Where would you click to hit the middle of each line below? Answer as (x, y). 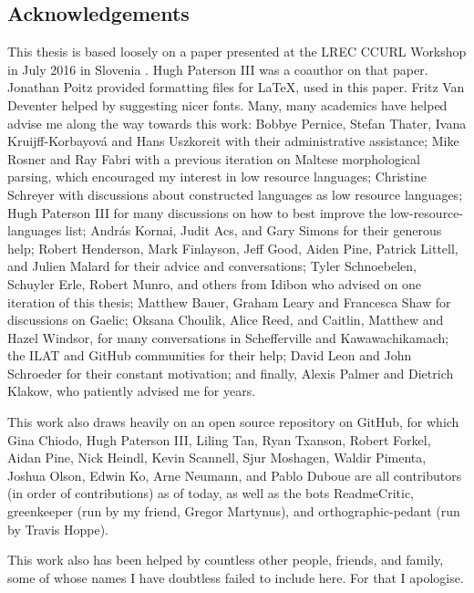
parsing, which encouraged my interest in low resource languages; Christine (217, 177)
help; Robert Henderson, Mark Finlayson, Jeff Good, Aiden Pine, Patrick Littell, (233, 248)
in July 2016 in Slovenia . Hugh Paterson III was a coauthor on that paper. (218, 69)
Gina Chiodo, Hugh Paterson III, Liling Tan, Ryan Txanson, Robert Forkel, (219, 439)
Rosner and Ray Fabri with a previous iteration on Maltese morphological (214, 158)
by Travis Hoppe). (58, 529)
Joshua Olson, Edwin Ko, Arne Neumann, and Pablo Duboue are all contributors (235, 475)
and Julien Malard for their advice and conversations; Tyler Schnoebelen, (212, 266)
